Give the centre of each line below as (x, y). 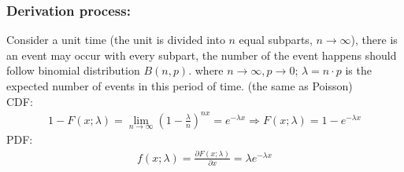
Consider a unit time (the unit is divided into (116, 40)
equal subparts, (276, 40)
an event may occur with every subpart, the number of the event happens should (202, 55)
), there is (374, 40)
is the (358, 70)
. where (206, 70)
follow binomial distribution (73, 70)
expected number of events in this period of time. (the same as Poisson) (180, 86)
